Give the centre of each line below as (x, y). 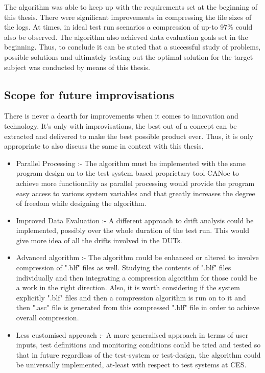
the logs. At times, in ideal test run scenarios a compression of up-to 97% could (128, 27)
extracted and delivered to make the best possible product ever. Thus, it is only (129, 136)
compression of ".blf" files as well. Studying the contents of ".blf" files (124, 267)
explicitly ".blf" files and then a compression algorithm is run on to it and (131, 297)
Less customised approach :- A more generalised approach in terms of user (132, 334)
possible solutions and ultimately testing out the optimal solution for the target (129, 56)
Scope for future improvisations (89, 94)
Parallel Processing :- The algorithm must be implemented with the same (131, 163)
